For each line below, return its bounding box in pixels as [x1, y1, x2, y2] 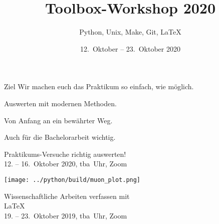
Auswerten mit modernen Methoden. [4, 98, 117, 108]
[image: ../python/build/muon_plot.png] [4, 176, 141, 183]
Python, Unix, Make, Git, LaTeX [79, 27, 181, 37]
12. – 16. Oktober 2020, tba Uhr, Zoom [4, 158, 127, 169]
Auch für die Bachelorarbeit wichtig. [4, 132, 116, 142]
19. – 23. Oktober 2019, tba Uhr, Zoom [4, 210, 127, 220]
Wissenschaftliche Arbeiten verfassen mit [4, 190, 130, 201]
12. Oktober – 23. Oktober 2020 [80, 43, 180, 54]
